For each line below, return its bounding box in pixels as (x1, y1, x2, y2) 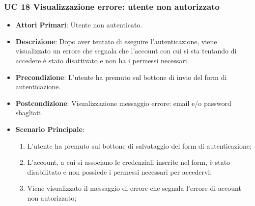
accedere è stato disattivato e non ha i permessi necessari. (15, 55, 189, 65)
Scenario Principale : (15, 124, 85, 134)
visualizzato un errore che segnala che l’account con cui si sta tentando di (15, 46, 237, 56)
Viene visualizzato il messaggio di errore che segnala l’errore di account (27, 183, 241, 193)
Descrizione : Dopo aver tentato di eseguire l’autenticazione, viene (15, 36, 217, 46)
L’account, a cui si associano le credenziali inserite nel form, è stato (27, 157, 230, 167)
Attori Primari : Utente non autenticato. (15, 20, 142, 30)
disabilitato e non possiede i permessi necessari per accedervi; (27, 166, 212, 177)
